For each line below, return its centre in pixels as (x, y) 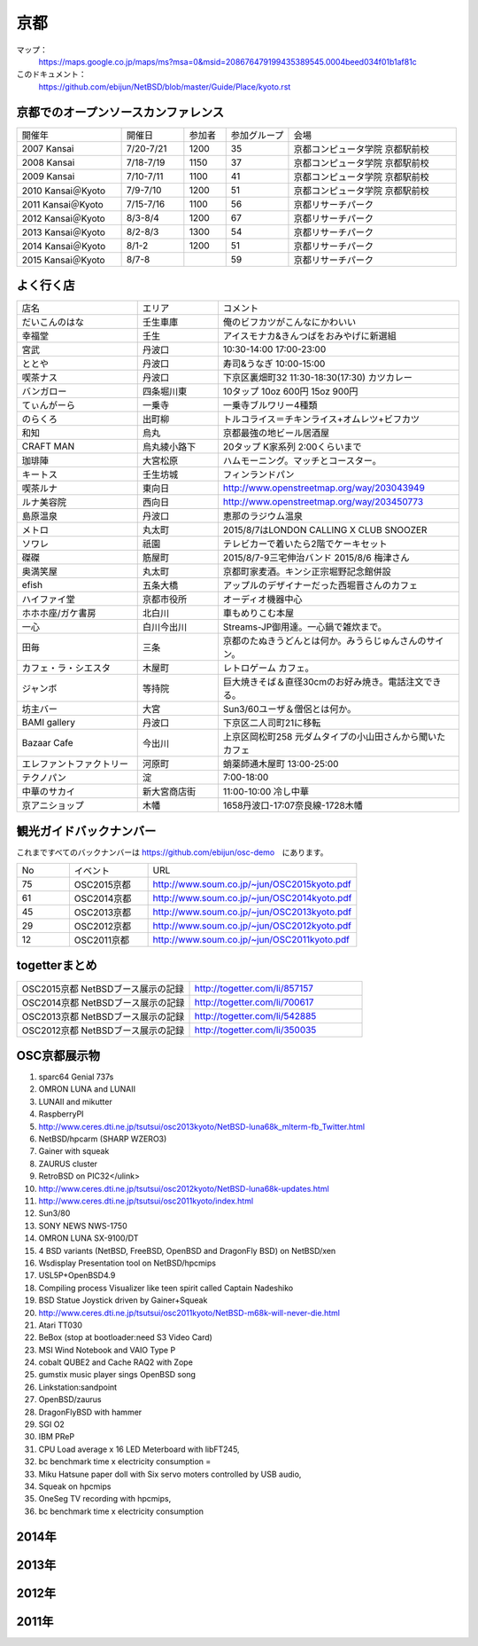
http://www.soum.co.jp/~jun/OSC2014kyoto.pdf (252, 898)
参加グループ (257, 135)
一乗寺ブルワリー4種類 (270, 405)
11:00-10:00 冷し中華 (266, 792)
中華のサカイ (48, 792)
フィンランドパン (258, 474)
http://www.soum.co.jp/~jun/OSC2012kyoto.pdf (252, 926)
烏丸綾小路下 (169, 447)
